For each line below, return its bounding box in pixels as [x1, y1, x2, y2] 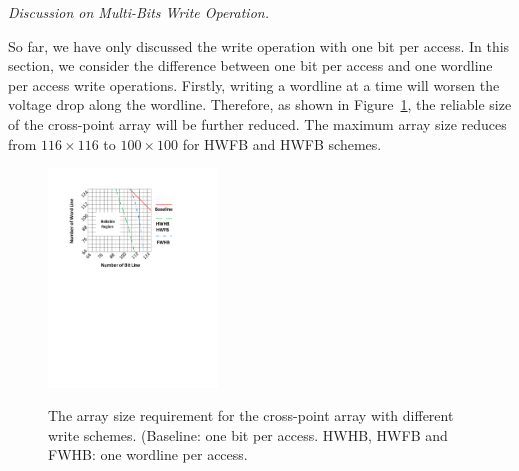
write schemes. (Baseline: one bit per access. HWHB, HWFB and [48, 424, 448, 445]
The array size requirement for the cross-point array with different [48, 405, 454, 426]
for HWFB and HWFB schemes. [182, 133, 382, 154]
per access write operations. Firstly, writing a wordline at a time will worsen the [8, 74, 500, 95]
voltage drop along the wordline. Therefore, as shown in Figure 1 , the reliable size [8, 94, 512, 115]
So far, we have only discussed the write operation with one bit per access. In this [8, 35, 510, 56]
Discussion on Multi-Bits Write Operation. [8, 2, 269, 22]
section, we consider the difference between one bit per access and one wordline [8, 55, 493, 76]
